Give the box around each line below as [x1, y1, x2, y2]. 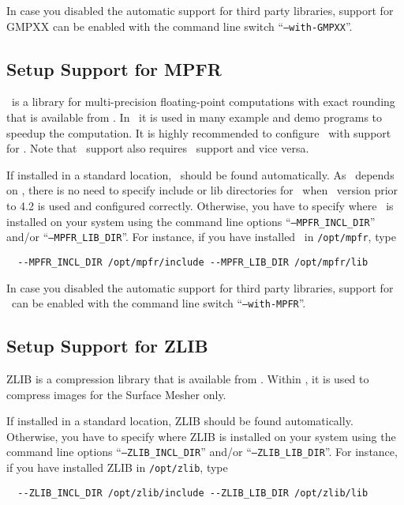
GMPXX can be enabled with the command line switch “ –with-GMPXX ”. [6, 17, 353, 34]
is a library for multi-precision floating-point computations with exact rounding [11, 93, 395, 110]
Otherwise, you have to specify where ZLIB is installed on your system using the [6, 428, 396, 444]
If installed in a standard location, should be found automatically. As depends [6, 166, 395, 183]
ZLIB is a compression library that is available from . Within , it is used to [6, 371, 369, 387]
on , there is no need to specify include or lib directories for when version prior [6, 182, 398, 198]
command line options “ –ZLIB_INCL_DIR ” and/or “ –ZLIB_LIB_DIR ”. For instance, [6, 443, 398, 460]
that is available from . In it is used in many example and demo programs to [6, 109, 383, 126]
